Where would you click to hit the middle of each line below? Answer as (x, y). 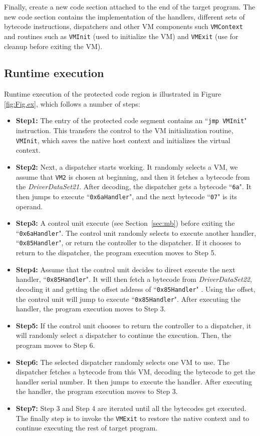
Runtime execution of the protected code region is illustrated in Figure (113, 94)
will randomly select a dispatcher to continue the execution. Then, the (123, 335)
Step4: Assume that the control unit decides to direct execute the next (125, 269)
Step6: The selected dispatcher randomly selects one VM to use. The (123, 362)
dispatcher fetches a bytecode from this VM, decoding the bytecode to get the (136, 372)
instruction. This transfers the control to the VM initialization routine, (124, 130)
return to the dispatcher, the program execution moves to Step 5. (116, 253)
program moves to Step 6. (55, 345)
